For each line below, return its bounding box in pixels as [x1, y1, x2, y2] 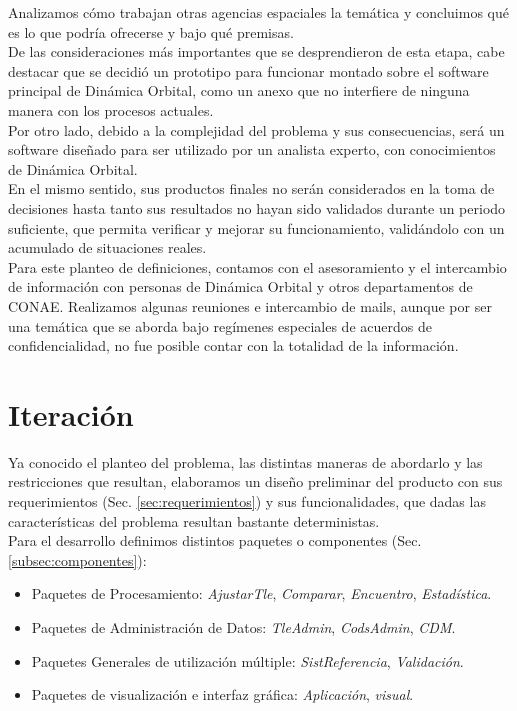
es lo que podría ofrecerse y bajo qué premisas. [8, 21, 294, 42]
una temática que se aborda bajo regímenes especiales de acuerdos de [8, 315, 432, 336]
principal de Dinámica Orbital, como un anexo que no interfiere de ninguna [8, 80, 470, 101]
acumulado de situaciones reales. [8, 237, 207, 258]
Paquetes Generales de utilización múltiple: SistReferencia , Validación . [31, 650, 464, 671]
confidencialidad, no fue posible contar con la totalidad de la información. [8, 335, 459, 356]
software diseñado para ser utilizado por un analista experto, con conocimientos [8, 139, 496, 160]
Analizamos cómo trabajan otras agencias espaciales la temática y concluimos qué [8, 2, 509, 22]
